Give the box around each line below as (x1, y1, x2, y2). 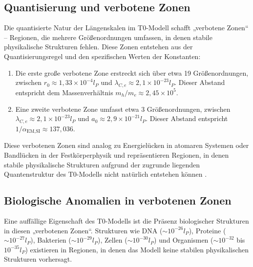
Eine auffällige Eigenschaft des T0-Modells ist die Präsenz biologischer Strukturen (4, 215, 249, 226)
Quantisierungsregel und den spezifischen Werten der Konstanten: (4, 51, 201, 61)
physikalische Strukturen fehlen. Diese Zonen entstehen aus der (4, 41, 193, 52)
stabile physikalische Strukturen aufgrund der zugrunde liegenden (4, 159, 200, 169)
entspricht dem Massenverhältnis (15, 87, 113, 97)
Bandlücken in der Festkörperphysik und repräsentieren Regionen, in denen (4, 150, 229, 160)
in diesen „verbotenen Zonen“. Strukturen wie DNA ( (4, 225, 163, 235)
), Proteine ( (189, 225, 226, 235)
